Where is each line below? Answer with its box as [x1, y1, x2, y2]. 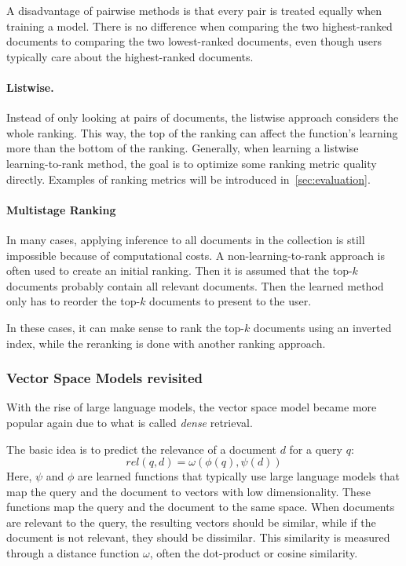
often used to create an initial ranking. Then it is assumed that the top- [6, 262, 353, 279]
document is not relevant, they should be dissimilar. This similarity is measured [6, 529, 390, 546]
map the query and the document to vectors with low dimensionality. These [6, 483, 371, 499]
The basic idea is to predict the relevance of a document [6, 440, 276, 457]
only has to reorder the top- [6, 293, 141, 309]
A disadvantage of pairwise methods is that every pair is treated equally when [6, 2, 382, 18]
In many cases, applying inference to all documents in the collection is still [6, 231, 365, 247]
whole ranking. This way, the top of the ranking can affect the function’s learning [6, 124, 398, 141]
